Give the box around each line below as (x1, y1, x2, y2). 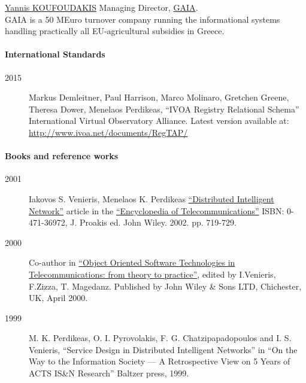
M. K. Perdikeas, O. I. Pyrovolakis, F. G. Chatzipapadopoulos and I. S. (29, 332, 292, 344)
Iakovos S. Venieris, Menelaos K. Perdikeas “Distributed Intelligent (29, 192, 274, 205)
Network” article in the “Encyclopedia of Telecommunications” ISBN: (29, 204, 284, 217)
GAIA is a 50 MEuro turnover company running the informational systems (5, 13, 280, 25)
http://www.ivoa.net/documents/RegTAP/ (29, 126, 188, 138)
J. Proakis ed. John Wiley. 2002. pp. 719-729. (70, 216, 237, 229)
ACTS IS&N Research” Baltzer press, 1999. (29, 367, 189, 379)
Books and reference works (5, 150, 119, 162)
